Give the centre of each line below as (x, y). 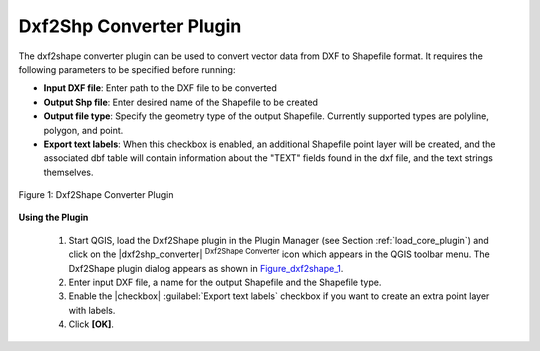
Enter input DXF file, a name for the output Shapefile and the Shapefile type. (225, 282)
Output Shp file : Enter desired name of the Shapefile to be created (181, 102)
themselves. (68, 172)
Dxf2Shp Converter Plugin (130, 26)
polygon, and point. (83, 130)
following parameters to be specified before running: (127, 69)
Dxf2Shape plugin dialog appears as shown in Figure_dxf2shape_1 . (206, 268)
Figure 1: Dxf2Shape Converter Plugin (96, 195)
